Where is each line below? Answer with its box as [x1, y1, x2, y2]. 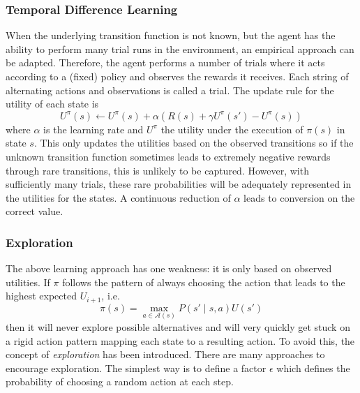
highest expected [6, 288, 77, 303]
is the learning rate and [43, 121, 144, 136]
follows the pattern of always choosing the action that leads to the [62, 274, 345, 289]
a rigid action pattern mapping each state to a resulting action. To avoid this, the [6, 333, 355, 348]
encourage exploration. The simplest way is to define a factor [6, 360, 267, 375]
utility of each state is [6, 96, 99, 111]
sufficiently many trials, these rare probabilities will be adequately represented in [6, 177, 352, 191]
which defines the [276, 360, 350, 375]
